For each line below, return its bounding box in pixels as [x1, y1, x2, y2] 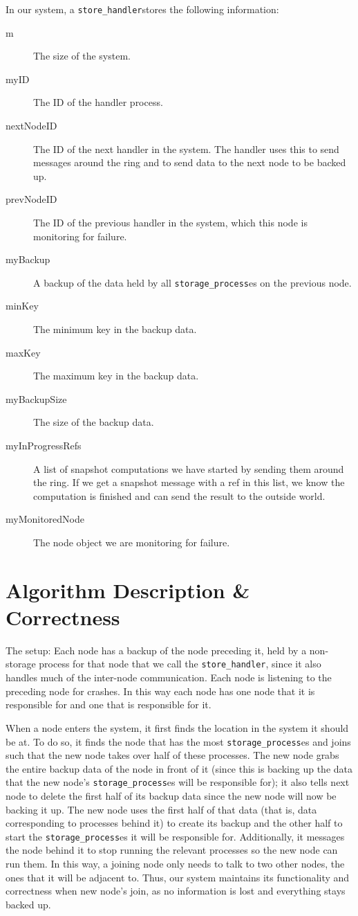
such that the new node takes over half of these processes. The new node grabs [6, 748, 339, 762]
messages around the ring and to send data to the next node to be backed [33, 155, 346, 170]
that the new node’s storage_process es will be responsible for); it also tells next [6, 775, 350, 789]
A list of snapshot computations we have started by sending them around [33, 461, 344, 476]
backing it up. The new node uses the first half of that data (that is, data [6, 802, 317, 816]
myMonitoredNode [6, 512, 85, 526]
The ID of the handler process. [33, 95, 163, 109]
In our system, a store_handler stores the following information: [6, 2, 279, 16]
